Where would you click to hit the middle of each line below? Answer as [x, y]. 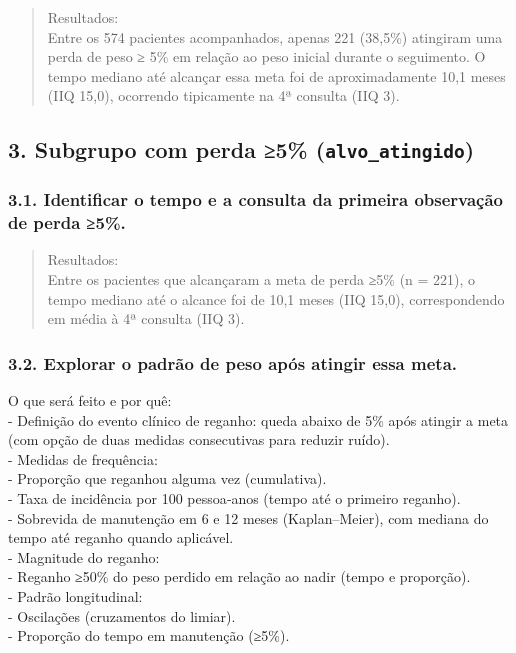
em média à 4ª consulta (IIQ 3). [146, 318]
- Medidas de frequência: [83, 458]
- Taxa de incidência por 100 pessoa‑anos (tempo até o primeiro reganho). [234, 498]
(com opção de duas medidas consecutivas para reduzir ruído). [199, 439]
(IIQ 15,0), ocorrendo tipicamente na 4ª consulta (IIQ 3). [223, 95]
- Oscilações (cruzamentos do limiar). [122, 615]
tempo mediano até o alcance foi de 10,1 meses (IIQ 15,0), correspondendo [276, 298]
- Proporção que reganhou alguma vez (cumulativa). [167, 478]
